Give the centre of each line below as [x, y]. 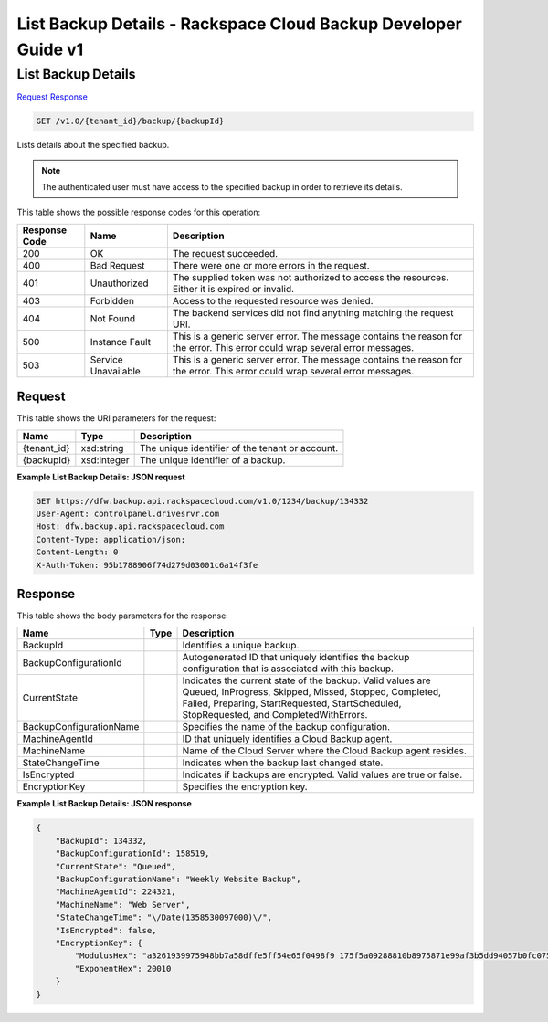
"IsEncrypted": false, [106, 930]
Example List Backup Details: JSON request [101, 477]
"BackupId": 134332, [101, 841]
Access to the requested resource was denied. [273, 300]
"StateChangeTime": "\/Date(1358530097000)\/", [164, 917]
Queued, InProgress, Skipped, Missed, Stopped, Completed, [312, 692]
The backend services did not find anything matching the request [313, 312]
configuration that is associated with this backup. [288, 669]
